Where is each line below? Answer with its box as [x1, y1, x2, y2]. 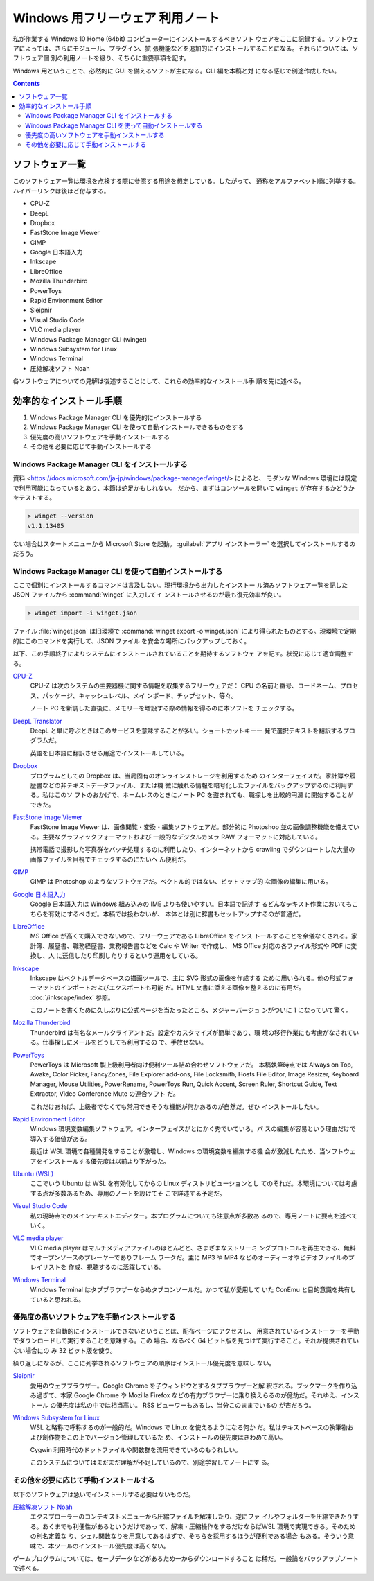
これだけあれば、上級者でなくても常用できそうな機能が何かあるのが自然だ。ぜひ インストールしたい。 [30, 1102, 323, 1110]
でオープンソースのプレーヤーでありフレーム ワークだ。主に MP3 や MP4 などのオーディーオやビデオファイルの [30, 1253, 349, 1261]
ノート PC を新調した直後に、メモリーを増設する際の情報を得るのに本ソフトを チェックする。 [30, 704, 299, 713]
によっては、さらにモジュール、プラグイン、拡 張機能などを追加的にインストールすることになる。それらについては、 [18, 44, 353, 52]
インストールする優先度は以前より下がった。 [42, 1157, 170, 1165]
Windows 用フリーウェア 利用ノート [12, 10, 220, 26]
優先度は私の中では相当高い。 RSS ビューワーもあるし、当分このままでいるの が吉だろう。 [55, 1401, 315, 1409]
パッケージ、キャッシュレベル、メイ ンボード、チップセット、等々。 [42, 691, 238, 699]
